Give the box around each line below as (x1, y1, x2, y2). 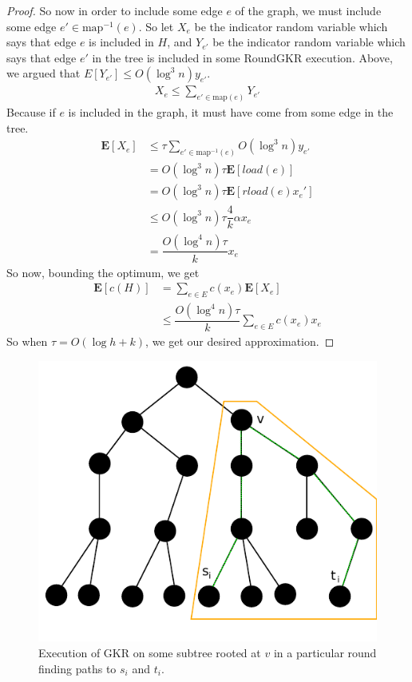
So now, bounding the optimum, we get (6, 264, 200, 280)
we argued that (6, 65, 81, 81)
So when (6, 333, 48, 350)
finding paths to (38, 660, 117, 676)
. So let (138, 18, 174, 34)
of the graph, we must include (235, 2, 382, 18)
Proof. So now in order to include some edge (6, 2, 223, 18)
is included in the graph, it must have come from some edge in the (68, 104, 394, 121)
